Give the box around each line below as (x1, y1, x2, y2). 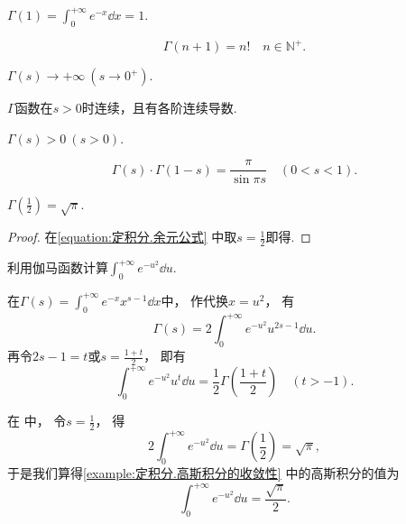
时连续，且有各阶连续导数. (81, 98, 237, 117)
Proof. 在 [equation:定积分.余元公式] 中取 (7, 227, 237, 246)
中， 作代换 (161, 290, 229, 309)
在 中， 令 (7, 411, 67, 430)
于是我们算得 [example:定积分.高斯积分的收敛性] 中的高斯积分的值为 (7, 464, 400, 483)
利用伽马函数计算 (7, 258, 108, 277)
